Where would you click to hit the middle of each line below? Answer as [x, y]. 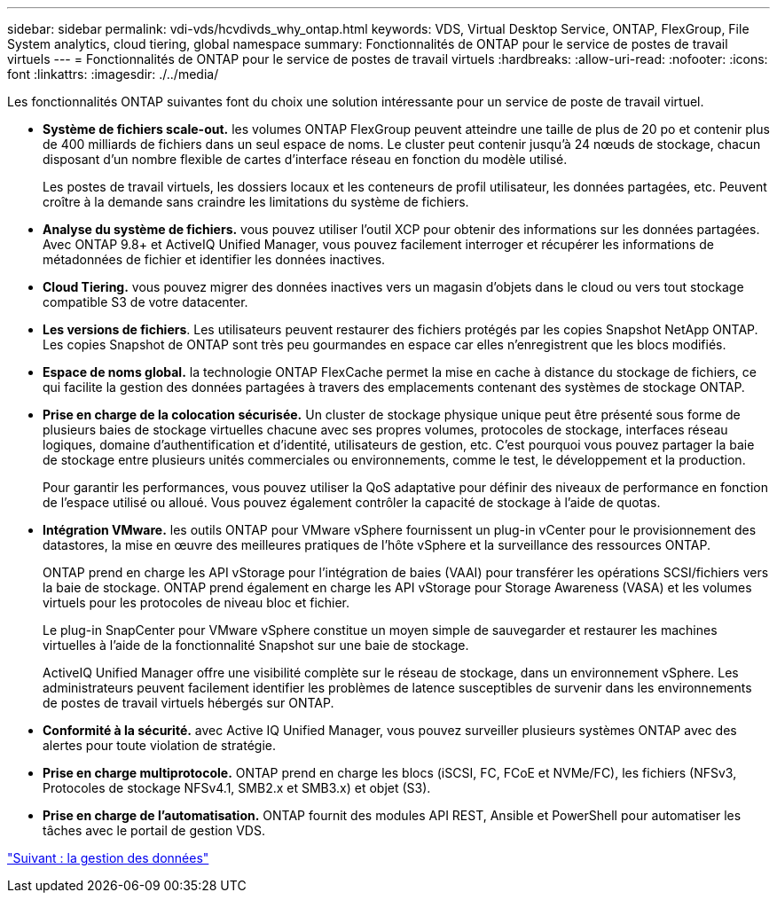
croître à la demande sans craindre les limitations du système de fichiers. [256, 202]
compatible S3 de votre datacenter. [145, 302]
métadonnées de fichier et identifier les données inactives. [214, 259]
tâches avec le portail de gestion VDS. [154, 830]
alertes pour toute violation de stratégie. [159, 745]
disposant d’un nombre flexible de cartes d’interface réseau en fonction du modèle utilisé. [305, 159]
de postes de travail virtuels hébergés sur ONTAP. [188, 703]
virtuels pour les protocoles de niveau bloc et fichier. [196, 603]
